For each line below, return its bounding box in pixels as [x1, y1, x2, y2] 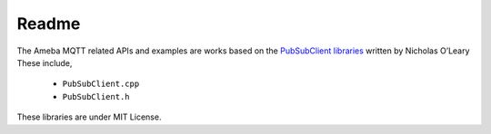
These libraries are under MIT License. [16, 111, 162, 122]
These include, [16, 57, 73, 68]
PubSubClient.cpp [62, 79, 140, 90]
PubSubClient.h [62, 91, 131, 101]
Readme [16, 14, 81, 33]
